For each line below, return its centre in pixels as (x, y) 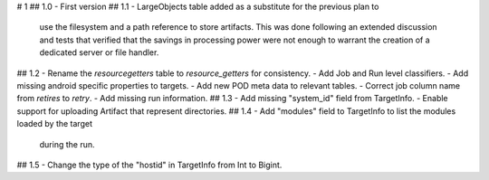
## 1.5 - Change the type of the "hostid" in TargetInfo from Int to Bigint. (149, 165)
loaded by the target (54, 124)
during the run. (67, 144)
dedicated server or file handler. (99, 52)
